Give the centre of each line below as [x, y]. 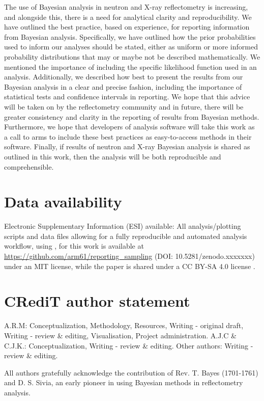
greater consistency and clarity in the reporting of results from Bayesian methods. [132, 116]
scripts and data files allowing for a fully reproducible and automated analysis [126, 236]
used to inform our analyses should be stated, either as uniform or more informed [131, 47]
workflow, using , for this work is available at [74, 246]
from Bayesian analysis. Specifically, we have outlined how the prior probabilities [130, 36]
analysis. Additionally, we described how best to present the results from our [124, 77]
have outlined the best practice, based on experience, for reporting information [127, 27]
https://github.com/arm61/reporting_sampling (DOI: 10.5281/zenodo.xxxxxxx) [129, 256]
